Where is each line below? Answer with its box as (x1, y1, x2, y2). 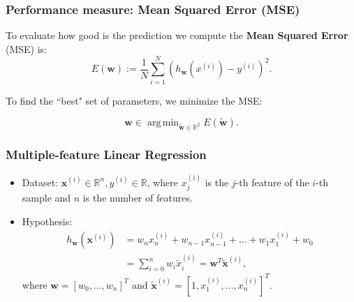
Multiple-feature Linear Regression (6, 145, 207, 163)
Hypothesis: (22, 213, 73, 228)
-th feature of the (235, 174, 309, 189)
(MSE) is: (6, 41, 47, 56)
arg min (147, 118, 179, 128)
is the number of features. (82, 190, 193, 205)
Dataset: (22, 174, 59, 189)
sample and (22, 190, 71, 205)
